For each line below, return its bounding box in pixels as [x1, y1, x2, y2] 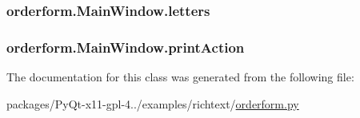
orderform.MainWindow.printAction [6, 37, 245, 57]
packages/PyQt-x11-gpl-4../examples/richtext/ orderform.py [6, 95, 299, 112]
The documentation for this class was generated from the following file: [6, 69, 354, 85]
